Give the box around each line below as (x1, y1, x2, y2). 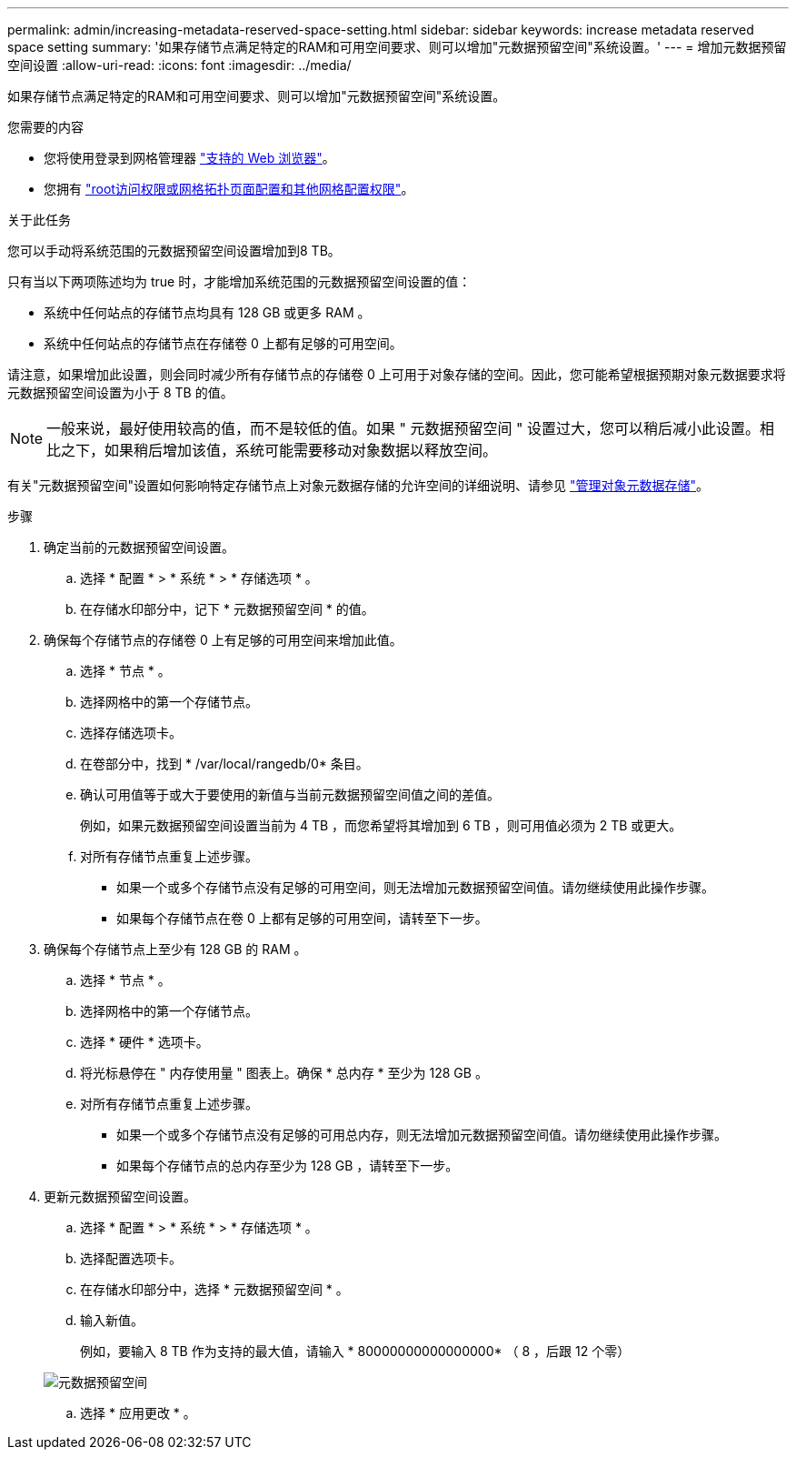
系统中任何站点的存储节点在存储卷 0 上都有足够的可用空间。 (44, 336, 403, 351)
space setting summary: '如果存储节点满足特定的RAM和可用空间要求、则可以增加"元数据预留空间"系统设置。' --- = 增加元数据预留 (7, 39, 787, 55)
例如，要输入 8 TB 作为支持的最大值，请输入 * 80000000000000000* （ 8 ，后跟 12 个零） (80, 1343, 631, 1359)
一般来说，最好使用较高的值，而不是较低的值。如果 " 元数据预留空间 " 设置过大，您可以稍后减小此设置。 (46, 419, 760, 437)
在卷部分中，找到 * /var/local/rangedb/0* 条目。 (80, 756, 369, 771)
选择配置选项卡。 (80, 1251, 182, 1266)
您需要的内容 (7, 119, 84, 135)
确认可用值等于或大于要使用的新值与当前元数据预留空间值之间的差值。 (80, 787, 500, 802)
